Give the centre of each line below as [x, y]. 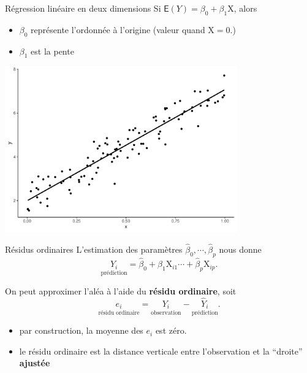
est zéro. [171, 330]
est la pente [52, 51]
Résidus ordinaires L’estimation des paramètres [94, 249]
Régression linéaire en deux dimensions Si [83, 8]
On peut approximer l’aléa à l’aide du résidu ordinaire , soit [121, 290]
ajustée [35, 363]
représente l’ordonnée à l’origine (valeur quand [118, 29]
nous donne [240, 249]
